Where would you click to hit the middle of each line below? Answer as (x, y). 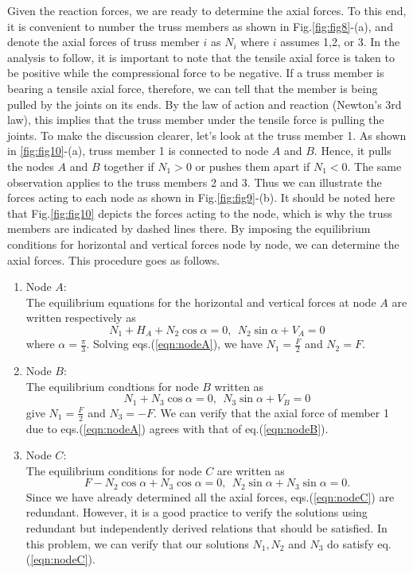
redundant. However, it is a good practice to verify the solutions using (197, 512)
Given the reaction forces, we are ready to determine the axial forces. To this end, (207, 10)
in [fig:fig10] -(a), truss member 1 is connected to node (138, 151)
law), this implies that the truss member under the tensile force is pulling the (196, 120)
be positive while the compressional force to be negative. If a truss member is (196, 73)
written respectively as (81, 317)
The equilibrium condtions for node (112, 386)
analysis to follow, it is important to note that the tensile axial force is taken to (201, 57)
